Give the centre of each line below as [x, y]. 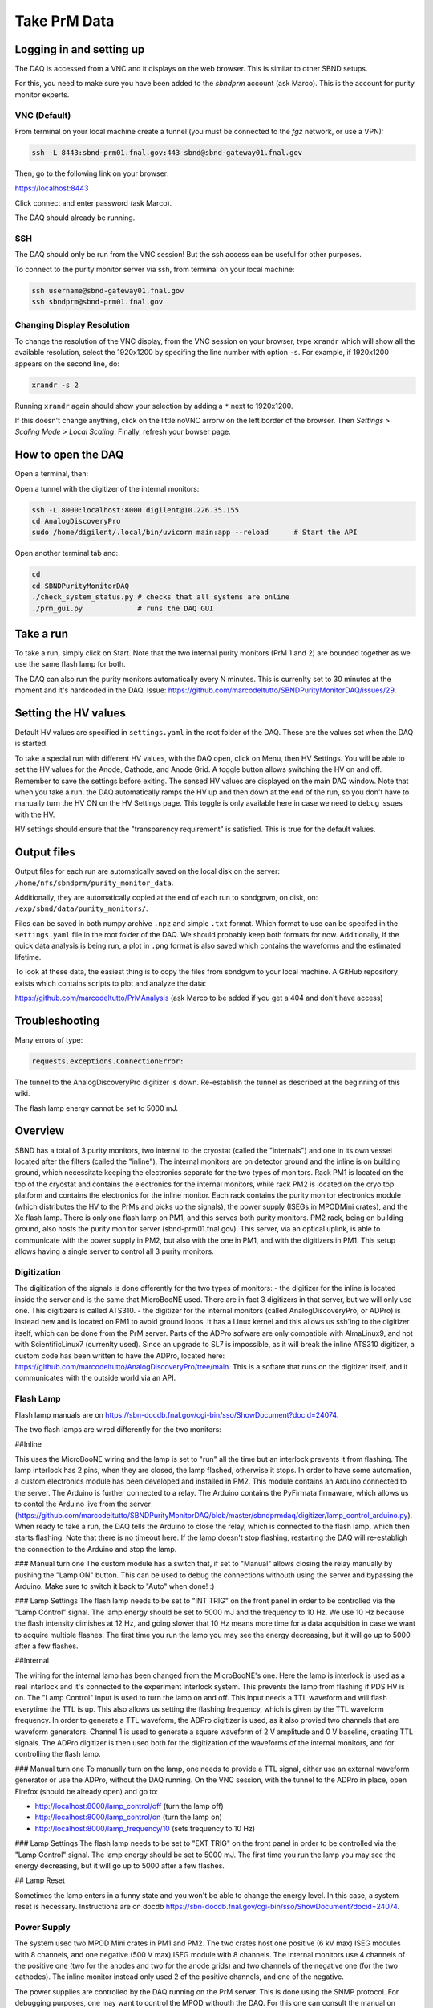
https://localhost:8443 [52, 188]
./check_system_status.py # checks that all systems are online [161, 597]
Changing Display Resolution [72, 325]
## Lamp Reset [40, 1880]
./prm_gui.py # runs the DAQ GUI [123, 608]
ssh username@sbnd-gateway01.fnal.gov [108, 290]
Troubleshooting [57, 1020]
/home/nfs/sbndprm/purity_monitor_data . [94, 883]
